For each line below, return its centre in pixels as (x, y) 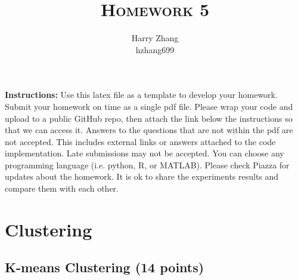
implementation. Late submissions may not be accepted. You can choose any (145, 153)
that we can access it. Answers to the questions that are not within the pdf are (149, 130)
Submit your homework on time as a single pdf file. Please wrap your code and (149, 106)
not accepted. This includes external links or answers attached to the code (140, 141)
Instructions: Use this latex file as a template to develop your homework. (141, 95)
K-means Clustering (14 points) (105, 267)
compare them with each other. (62, 188)
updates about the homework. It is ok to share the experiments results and (142, 176)
